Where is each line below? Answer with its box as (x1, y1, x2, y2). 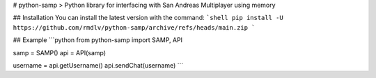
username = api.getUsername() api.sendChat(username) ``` (13, 61, 184, 69)
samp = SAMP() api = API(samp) (13, 48, 107, 57)
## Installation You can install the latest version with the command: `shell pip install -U (13, 14, 283, 22)
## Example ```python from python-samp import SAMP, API (13, 36, 183, 44)
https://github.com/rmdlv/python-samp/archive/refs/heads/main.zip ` (13, 23, 256, 31)
